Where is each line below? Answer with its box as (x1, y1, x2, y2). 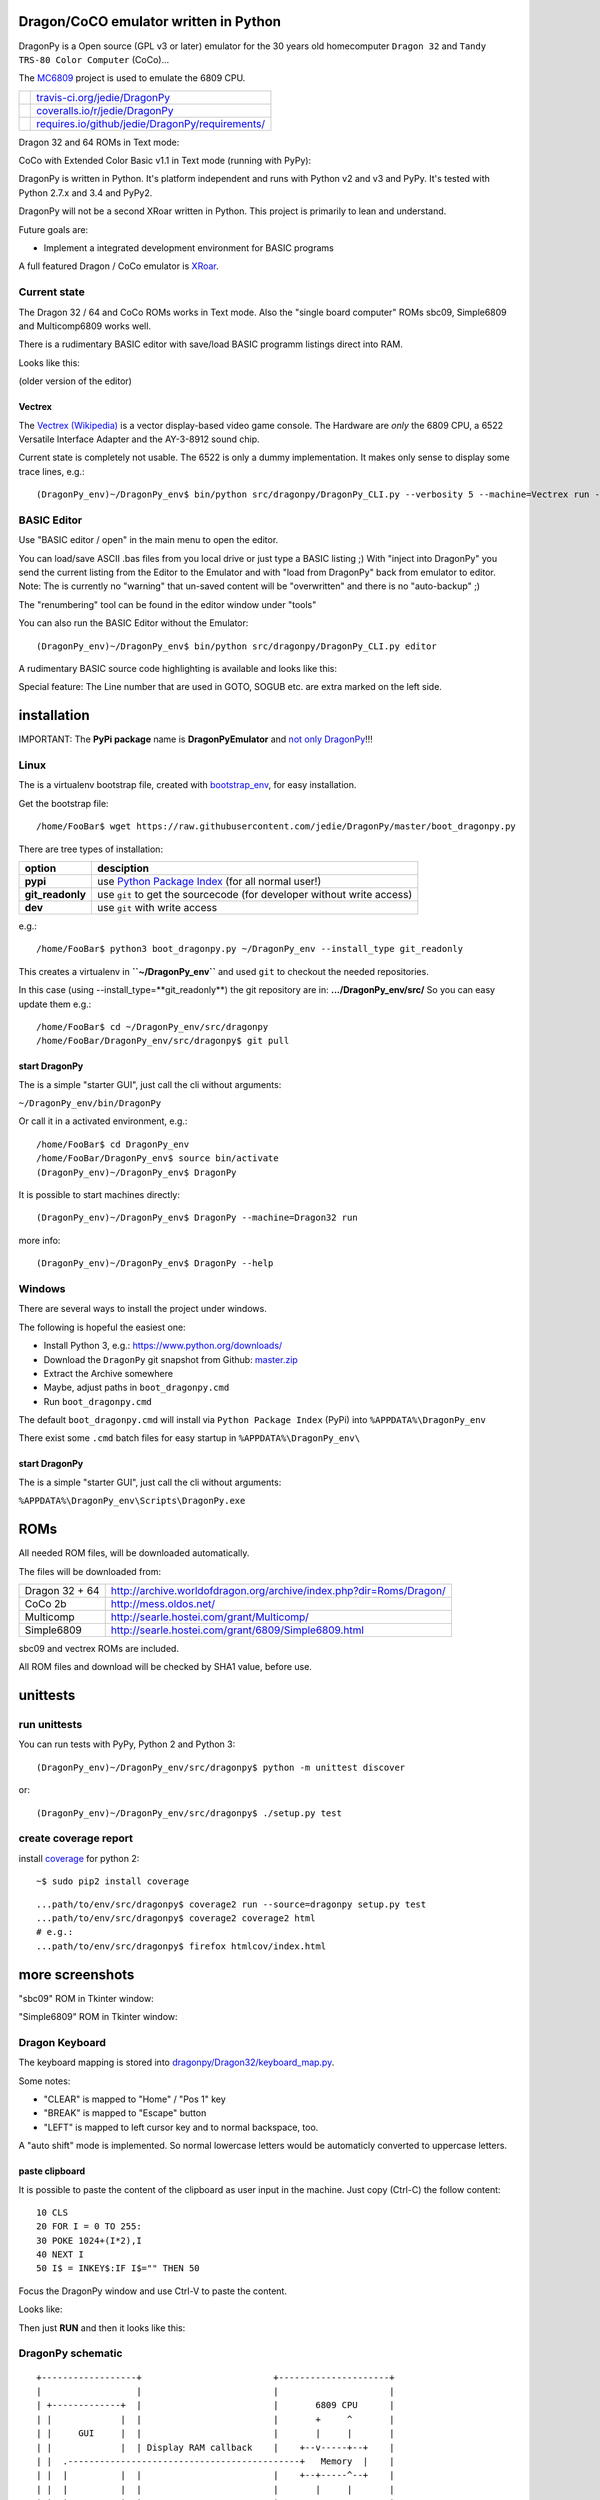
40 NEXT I (36, 2249, 84, 2260)
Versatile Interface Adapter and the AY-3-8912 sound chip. (18, 433, 260, 445)
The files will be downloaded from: (18, 1565, 162, 1577)
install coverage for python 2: (18, 1852, 140, 1864)
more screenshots (18, 1966, 135, 1983)
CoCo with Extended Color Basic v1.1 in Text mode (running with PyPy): (18, 155, 312, 167)
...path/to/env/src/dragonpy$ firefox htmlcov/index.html (36, 1940, 327, 1952)
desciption (96, 861, 150, 875)
